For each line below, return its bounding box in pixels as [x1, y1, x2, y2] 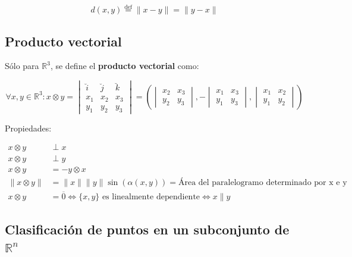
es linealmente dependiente [102, 192, 200, 201]
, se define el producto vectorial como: [50, 59, 199, 72]
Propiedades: [5, 121, 52, 134]
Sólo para [5, 59, 39, 72]
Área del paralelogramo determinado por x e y [178, 178, 347, 187]
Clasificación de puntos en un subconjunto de [5, 220, 290, 239]
